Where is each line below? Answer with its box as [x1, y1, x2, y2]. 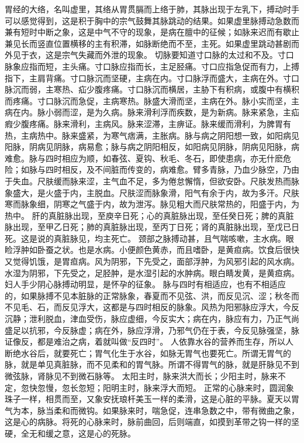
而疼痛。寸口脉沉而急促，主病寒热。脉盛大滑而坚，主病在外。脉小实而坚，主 [5, 94, 299, 107]
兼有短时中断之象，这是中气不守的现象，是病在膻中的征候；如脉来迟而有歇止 [5, 26, 299, 38]
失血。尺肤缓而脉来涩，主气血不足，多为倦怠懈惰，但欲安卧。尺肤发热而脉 [12, 174, 299, 187]
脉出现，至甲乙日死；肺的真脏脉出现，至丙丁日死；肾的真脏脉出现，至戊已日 [5, 221, 299, 233]
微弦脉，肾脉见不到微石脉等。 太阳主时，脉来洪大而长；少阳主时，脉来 [5, 370, 278, 382]
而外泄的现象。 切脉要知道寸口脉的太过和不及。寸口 [94, 49, 294, 61]
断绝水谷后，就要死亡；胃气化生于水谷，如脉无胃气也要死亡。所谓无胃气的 [5, 346, 291, 359]
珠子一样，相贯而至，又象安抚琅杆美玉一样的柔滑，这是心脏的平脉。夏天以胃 [5, 393, 299, 405]
